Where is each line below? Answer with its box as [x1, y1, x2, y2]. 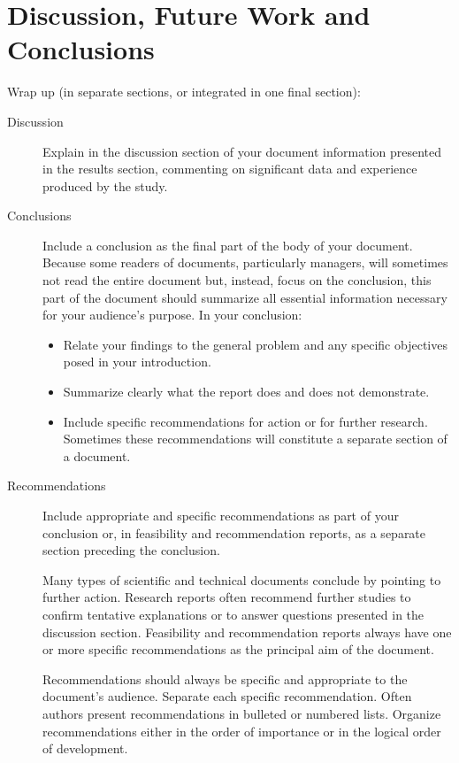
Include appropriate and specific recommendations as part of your [42, 506, 399, 524]
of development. [42, 739, 128, 758]
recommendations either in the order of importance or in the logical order [42, 721, 441, 740]
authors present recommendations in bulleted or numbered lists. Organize [42, 704, 441, 722]
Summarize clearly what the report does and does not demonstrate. [63, 382, 430, 401]
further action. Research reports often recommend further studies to [42, 588, 411, 606]
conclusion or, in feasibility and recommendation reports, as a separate [42, 523, 426, 542]
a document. [63, 446, 131, 465]
